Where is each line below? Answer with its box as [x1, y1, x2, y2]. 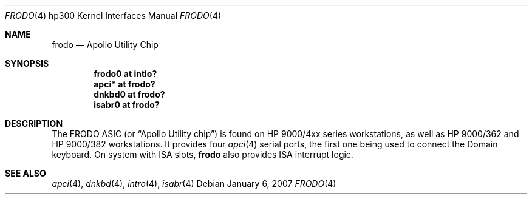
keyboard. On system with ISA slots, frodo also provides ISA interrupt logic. [52, 149, 353, 160]
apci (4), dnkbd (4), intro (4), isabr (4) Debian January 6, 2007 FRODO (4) [52, 178, 336, 189]
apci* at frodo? [94, 79, 155, 89]
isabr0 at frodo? [94, 99, 160, 110]
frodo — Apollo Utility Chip [52, 39, 159, 50]
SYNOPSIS [5, 58, 49, 69]
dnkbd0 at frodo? [94, 89, 165, 99]
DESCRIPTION [5, 118, 63, 129]
